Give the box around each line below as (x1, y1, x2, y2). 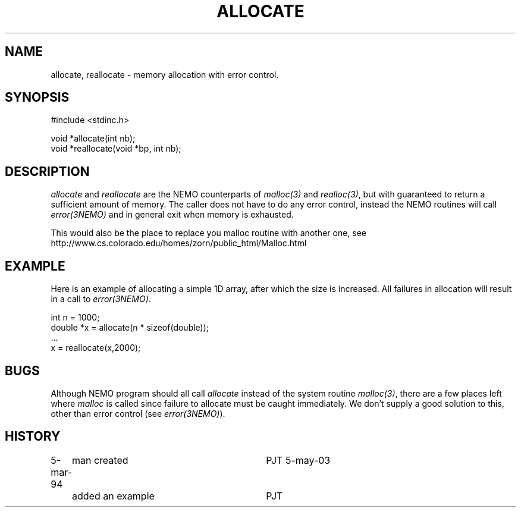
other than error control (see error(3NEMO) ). (51, 408, 225, 419)
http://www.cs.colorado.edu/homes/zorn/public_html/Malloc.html (51, 238, 307, 249)
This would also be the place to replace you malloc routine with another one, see (51, 228, 367, 238)
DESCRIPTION (5, 164, 90, 179)
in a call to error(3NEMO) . (51, 294, 151, 304)
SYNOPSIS (5, 90, 70, 105)
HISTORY (5, 429, 61, 444)
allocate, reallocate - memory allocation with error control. (51, 69, 279, 80)
